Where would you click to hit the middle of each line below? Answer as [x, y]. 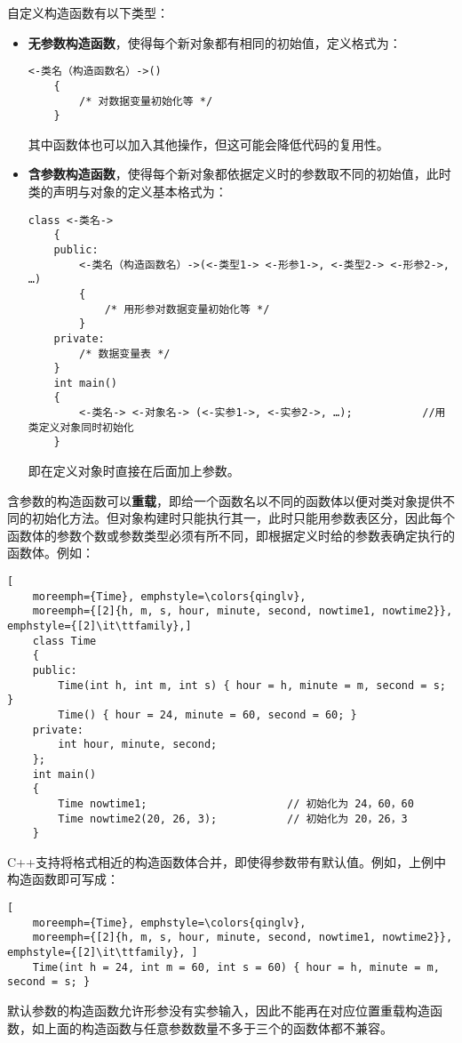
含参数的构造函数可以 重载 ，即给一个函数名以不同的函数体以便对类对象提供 [225, 500]
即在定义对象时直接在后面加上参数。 [134, 471]
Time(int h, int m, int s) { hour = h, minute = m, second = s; [252, 685]
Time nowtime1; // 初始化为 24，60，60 [236, 803]
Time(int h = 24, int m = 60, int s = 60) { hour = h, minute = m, [236, 967]
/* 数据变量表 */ [125, 353]
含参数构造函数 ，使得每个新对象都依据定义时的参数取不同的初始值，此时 [239, 174]
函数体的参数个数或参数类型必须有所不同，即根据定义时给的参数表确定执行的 [231, 535]
